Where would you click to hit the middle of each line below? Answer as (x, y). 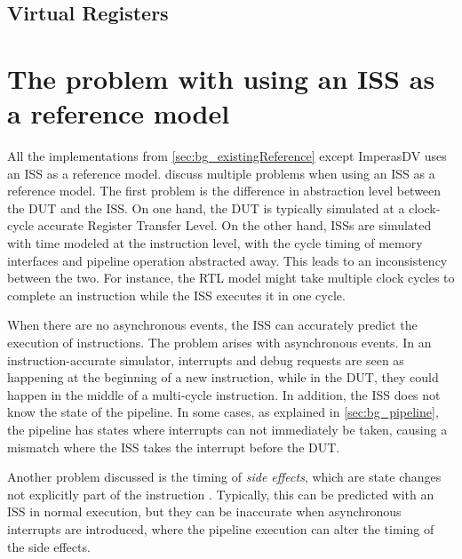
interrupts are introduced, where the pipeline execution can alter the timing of (221, 528)
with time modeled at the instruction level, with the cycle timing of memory (215, 243)
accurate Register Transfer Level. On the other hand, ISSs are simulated (235, 225)
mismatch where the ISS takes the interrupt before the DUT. (174, 447)
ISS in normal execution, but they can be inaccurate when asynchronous (204, 511)
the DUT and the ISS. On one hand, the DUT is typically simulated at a (206, 208)
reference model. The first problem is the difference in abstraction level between (224, 191)
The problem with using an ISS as (221, 78)
